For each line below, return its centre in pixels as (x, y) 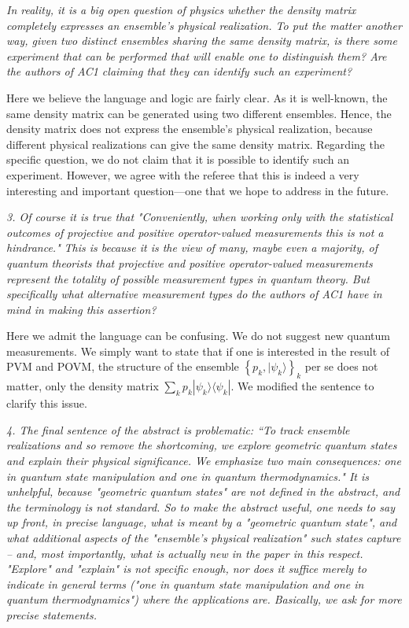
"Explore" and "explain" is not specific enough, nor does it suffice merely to (186, 569)
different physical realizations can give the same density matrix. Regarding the (195, 144)
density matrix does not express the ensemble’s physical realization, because (190, 129)
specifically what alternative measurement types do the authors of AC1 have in (194, 294)
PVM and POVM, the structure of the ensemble (123, 366)
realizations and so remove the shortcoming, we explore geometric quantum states (202, 445)
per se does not (341, 366)
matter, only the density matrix (83, 386)
